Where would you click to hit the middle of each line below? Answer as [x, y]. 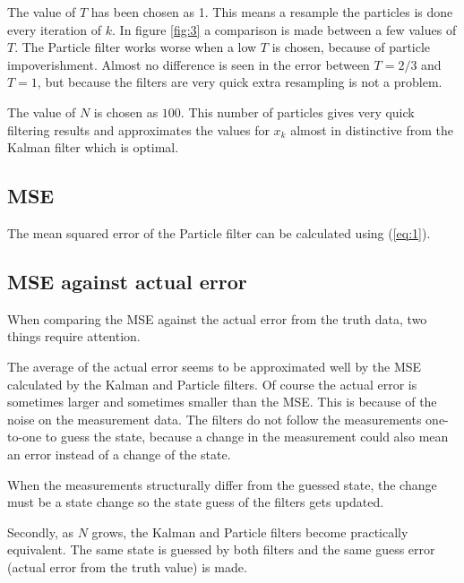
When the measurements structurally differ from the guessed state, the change [222, 484]
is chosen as [126, 111]
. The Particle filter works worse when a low [136, 47]
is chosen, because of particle [351, 47]
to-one [25, 437]
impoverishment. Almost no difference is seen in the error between [189, 64]
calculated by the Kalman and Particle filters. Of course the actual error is [212, 384]
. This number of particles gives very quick [297, 111]
